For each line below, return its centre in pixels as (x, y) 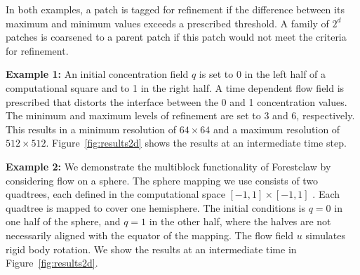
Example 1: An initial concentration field (97, 74)
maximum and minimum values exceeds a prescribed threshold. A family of (167, 23)
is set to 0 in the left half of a (262, 74)
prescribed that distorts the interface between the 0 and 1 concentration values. (176, 101)
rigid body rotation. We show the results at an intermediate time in (151, 249)
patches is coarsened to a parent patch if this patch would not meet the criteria (176, 37)
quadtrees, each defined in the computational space (115, 194)
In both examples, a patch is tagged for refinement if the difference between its (175, 9)
